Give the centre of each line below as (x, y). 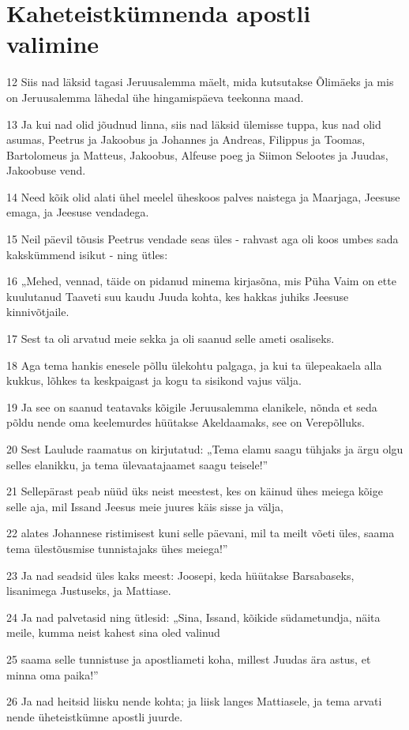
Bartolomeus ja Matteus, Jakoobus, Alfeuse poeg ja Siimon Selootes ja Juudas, (197, 154)
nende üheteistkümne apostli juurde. (95, 716)
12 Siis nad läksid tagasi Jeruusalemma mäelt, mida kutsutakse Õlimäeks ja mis (200, 82)
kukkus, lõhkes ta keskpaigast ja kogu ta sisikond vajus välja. (154, 380)
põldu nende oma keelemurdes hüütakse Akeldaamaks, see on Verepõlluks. (186, 422)
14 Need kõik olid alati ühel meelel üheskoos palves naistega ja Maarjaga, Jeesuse (203, 196)
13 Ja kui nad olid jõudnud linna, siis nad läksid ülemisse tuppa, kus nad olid (194, 124)
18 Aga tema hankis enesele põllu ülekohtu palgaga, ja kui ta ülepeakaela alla (194, 365)
